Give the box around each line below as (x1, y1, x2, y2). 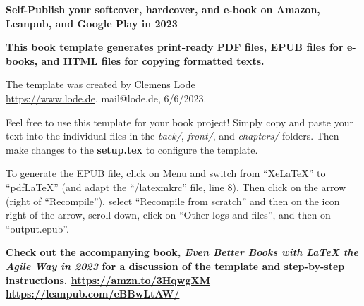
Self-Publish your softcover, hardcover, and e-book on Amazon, (6, 2, 320, 16)
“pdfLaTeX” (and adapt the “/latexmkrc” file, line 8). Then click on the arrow (6, 179, 346, 194)
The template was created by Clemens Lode (6, 77, 195, 92)
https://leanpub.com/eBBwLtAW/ (6, 286, 180, 301)
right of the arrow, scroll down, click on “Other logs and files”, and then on (6, 207, 331, 222)
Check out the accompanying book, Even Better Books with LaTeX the (6, 245, 358, 259)
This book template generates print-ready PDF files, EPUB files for (6, 39, 344, 54)
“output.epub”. (6, 221, 69, 235)
